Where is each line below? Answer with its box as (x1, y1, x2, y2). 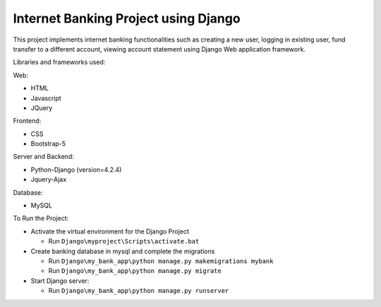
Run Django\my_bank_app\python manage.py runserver (48, 287, 229, 295)
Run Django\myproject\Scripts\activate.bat (48, 237, 200, 246)
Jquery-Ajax (30, 175, 67, 183)
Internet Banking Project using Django (13, 11, 241, 26)
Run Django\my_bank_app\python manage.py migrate (48, 267, 222, 275)
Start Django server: (30, 276, 90, 285)
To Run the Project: (13, 214, 69, 222)
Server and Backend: (13, 152, 74, 161)
